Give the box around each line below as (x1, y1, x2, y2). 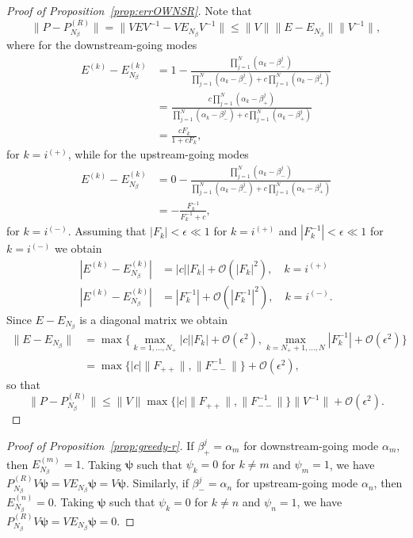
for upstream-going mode (235, 475, 358, 491)
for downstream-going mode (243, 437, 379, 453)
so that (6, 376, 40, 392)
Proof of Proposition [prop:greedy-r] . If (6, 437, 194, 453)
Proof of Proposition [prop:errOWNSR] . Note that (6, 2, 252, 18)
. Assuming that (67, 223, 147, 239)
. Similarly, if (125, 475, 189, 491)
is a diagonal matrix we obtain (79, 311, 228, 327)
